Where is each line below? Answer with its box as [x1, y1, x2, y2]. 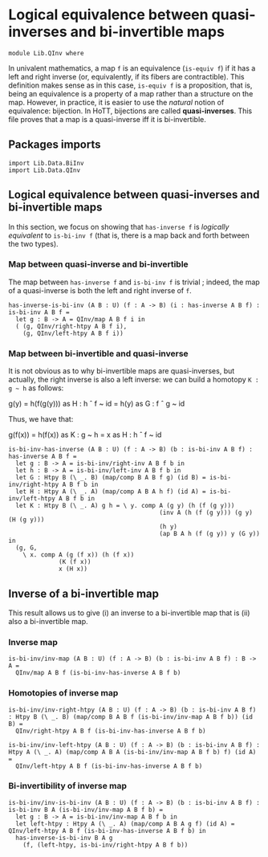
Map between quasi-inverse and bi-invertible [8, 259, 189, 270]
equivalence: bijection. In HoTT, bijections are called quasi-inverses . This [8, 106, 253, 116]
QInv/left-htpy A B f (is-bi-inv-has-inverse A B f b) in [8, 826, 206, 835]
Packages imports [8, 138, 102, 152]
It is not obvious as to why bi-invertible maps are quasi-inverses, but [8, 366, 235, 376]
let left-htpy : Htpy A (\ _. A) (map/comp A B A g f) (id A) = [15, 819, 235, 828]
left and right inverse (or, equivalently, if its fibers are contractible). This [8, 71, 245, 81]
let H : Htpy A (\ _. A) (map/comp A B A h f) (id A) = [15, 488, 206, 496]
